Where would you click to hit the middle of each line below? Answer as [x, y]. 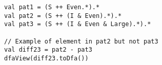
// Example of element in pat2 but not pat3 [81, 41]
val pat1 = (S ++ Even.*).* [52, 7]
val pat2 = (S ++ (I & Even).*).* [63, 16]
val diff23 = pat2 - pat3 [48, 50]
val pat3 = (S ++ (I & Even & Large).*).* [78, 24]
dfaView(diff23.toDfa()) [46, 58]
